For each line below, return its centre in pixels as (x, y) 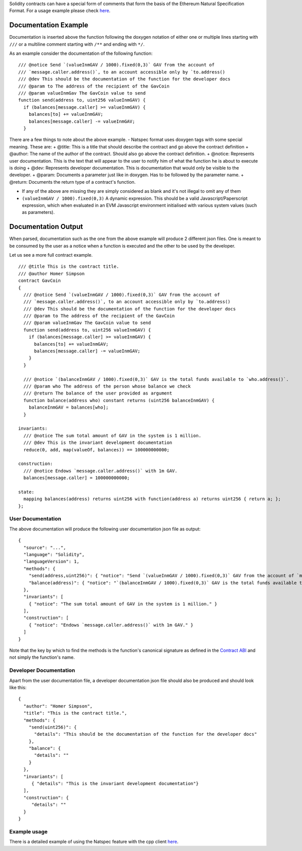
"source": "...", (45, 548)
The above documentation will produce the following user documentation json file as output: (105, 529)
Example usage (28, 831)
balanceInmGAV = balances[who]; (68, 407)
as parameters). (38, 212)
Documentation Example (49, 25)
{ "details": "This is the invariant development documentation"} (115, 784)
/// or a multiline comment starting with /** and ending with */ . (77, 44)
